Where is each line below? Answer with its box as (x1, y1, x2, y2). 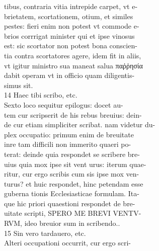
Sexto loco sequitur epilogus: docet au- (4, 99, 123, 110)
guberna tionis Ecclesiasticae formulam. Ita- (4, 188, 139, 199)
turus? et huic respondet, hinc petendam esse (4, 178, 143, 189)
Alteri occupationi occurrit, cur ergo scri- (4, 237, 131, 248)
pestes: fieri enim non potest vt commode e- (4, 21, 139, 31)
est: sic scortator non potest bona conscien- (4, 40, 137, 51)
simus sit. (4, 79, 33, 90)
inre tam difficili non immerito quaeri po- (4, 139, 131, 149)
